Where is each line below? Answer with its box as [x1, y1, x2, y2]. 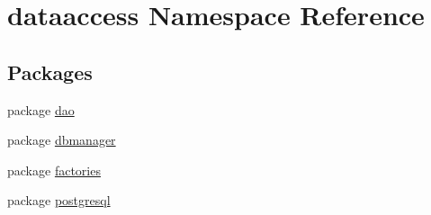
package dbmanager [7, 130, 116, 149]
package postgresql [7, 191, 111, 210]
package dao [7, 100, 75, 119]
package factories [7, 160, 101, 179]
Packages [7, 58, 93, 85]
